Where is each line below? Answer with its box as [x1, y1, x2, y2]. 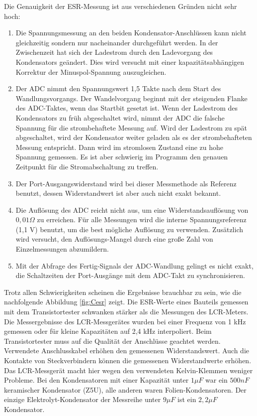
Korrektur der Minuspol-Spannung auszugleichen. [15, 66, 167, 77]
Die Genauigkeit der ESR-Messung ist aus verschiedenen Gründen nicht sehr [4, 1, 237, 11]
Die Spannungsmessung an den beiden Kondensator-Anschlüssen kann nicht [15, 27, 247, 38]
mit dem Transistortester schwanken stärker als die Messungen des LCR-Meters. [4, 306, 249, 317]
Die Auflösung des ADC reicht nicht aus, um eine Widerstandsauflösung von [15, 204, 249, 215]
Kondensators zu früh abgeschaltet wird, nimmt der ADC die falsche [15, 112, 225, 123]
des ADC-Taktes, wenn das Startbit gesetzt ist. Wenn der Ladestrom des [15, 103, 238, 113]
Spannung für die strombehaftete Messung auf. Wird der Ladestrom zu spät [15, 122, 247, 133]
